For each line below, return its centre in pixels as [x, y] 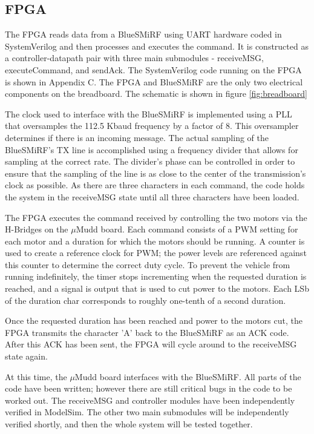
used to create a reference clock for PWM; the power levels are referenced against [156, 253]
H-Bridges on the [37, 229]
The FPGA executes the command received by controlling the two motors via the [156, 217]
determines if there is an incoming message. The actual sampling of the [137, 137]
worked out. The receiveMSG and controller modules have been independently [150, 400]
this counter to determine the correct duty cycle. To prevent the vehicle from [148, 264]
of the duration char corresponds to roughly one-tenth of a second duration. [146, 300]
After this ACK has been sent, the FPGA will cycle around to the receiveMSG [151, 344]
